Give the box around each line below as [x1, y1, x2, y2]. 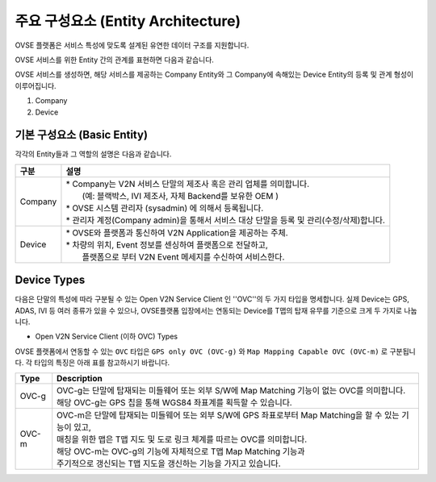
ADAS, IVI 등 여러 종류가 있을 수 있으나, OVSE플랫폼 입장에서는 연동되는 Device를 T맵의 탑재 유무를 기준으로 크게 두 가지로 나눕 [15, 305, 417, 315]
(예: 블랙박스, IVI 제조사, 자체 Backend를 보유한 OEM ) [82, 190, 279, 202]
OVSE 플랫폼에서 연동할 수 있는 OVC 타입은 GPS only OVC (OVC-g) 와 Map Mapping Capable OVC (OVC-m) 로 [15, 347, 388, 356]
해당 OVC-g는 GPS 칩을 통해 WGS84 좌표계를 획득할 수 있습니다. [57, 397, 292, 408]
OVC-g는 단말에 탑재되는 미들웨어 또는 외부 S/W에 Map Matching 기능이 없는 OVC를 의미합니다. [57, 384, 406, 396]
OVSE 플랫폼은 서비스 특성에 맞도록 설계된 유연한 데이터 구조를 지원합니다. [15, 40, 249, 50]
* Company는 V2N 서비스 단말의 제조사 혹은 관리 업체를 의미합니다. [65, 178, 310, 189]
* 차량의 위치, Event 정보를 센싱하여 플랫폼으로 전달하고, [65, 239, 268, 250]
